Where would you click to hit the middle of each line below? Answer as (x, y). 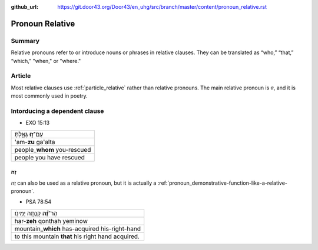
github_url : (24, 7)
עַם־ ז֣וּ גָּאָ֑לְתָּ (29, 134)
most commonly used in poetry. (49, 96)
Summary (25, 41)
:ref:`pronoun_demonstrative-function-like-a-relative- (223, 183)
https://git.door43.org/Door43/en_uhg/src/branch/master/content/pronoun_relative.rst (162, 7)
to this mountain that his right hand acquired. (77, 236)
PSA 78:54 (39, 202)
